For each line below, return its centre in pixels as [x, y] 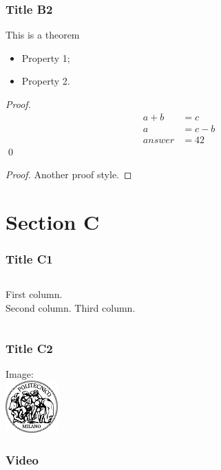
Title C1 [29, 259]
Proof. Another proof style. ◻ [69, 174]
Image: [20, 373]
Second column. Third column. [71, 308]
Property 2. [46, 81]
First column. [34, 294]
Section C [53, 222]
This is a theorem [43, 35]
